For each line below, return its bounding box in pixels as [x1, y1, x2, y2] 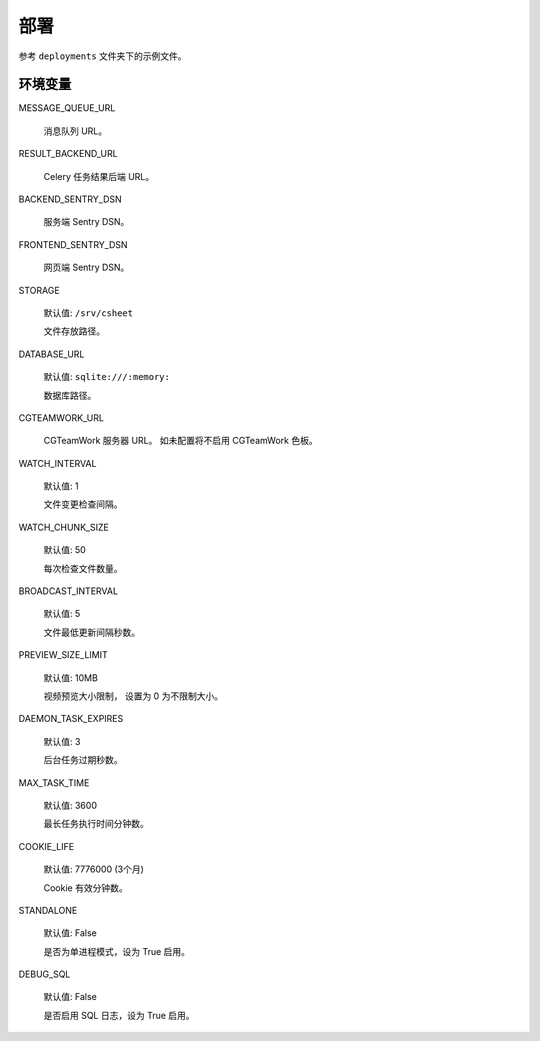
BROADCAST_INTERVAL [18, 585, 119, 597]
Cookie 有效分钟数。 [43, 881, 129, 894]
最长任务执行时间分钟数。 [43, 818, 149, 830]
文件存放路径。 [43, 325, 105, 337]
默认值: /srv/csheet [43, 306, 134, 319]
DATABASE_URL [18, 348, 85, 360]
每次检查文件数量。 [43, 562, 123, 574]
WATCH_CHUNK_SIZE [18, 521, 109, 533]
